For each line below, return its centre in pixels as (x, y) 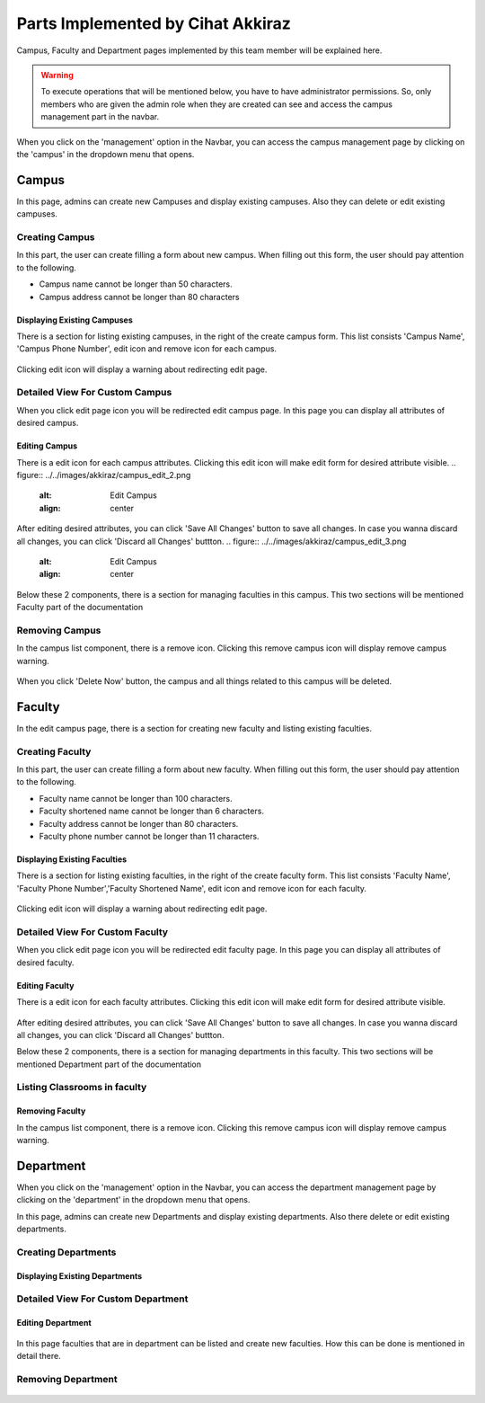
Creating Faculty (54, 751)
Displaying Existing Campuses (75, 320)
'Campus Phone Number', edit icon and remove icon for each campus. (147, 349)
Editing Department (54, 1323)
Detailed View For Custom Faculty (93, 932)
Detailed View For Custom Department (102, 1299)
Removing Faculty (51, 1111)
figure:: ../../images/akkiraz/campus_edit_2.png (104, 475)
